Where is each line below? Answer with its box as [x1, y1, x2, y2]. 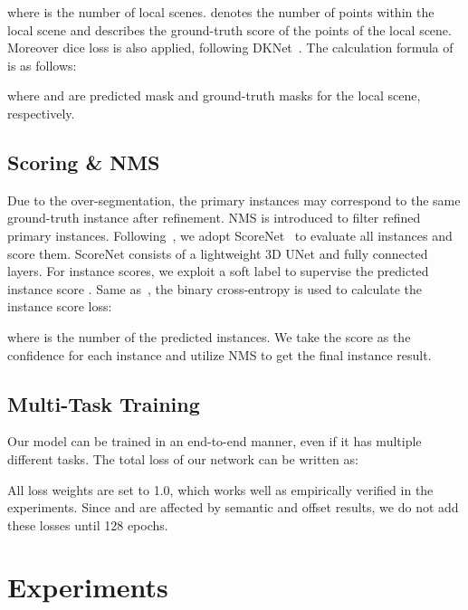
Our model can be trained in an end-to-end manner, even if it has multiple [7, 432, 422, 451]
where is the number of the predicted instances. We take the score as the [7, 327, 411, 346]
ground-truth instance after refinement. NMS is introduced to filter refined [7, 208, 421, 227]
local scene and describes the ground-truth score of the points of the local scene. [7, 20, 452, 39]
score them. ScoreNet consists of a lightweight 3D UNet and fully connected [7, 243, 428, 262]
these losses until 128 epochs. [7, 515, 168, 534]
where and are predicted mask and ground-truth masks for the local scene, [7, 86, 421, 105]
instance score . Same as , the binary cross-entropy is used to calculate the [7, 279, 422, 298]
